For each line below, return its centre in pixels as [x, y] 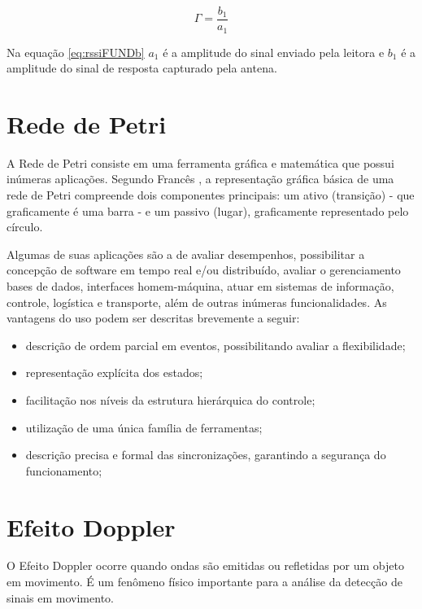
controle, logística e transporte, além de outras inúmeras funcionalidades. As [197, 302]
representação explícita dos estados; [114, 372]
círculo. [25, 227]
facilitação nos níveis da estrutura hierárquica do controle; [170, 399]
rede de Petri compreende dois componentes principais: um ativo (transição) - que [211, 195]
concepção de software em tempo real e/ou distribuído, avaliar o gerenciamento [204, 270]
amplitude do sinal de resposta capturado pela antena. [142, 68]
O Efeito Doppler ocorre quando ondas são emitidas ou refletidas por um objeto [205, 565]
